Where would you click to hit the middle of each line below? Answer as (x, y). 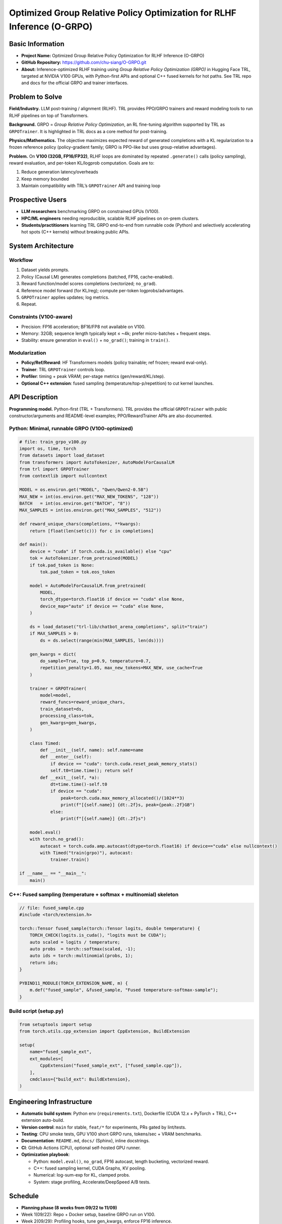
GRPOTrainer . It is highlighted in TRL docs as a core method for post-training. (88, 131)
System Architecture (41, 246)
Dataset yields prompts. (45, 270)
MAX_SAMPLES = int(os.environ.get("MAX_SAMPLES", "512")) (90, 510)
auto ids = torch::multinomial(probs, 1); (81, 956)
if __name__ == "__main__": (53, 873)
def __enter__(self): (66, 757)
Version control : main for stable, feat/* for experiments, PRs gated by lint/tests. (104, 1127)
